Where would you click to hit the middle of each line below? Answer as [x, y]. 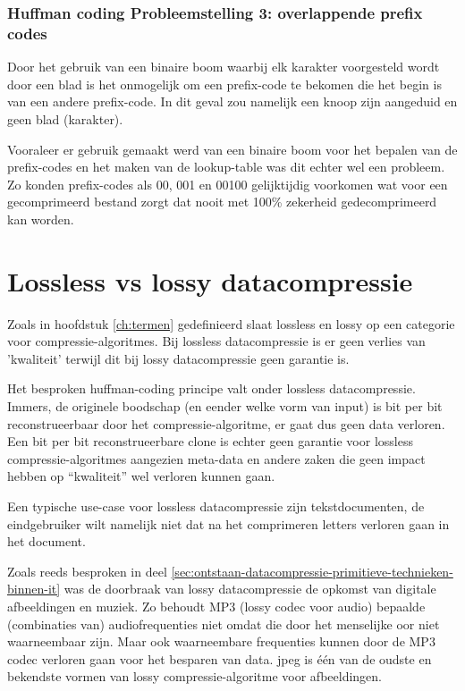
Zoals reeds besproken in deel [87, 571]
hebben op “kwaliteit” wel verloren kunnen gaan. [141, 476]
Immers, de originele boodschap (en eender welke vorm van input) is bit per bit [225, 405]
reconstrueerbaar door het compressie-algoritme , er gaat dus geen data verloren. [226, 423]
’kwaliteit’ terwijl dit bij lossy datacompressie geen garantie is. [178, 358]
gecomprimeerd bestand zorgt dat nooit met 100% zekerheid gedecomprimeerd [222, 202]
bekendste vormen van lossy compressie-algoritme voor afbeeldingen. [194, 676]
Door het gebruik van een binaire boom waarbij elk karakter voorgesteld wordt [224, 67]
